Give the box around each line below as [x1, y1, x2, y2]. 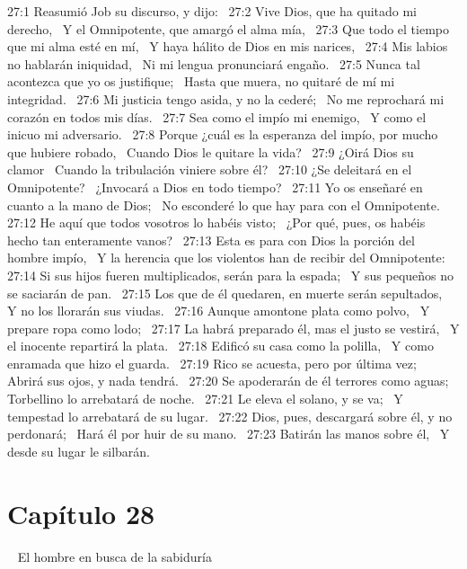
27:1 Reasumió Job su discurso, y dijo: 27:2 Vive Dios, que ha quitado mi [7, 2, 418, 20]
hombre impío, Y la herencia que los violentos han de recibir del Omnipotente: [7, 248, 445, 267]
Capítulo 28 [7, 494, 155, 531]
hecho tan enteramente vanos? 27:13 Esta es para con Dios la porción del [7, 230, 415, 249]
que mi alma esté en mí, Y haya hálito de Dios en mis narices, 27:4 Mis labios [7, 37, 448, 56]
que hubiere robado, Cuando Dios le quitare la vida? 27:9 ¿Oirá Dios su [7, 142, 414, 161]
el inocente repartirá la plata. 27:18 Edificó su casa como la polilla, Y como [7, 336, 434, 355]
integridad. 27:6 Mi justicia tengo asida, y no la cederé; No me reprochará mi [7, 89, 445, 108]
